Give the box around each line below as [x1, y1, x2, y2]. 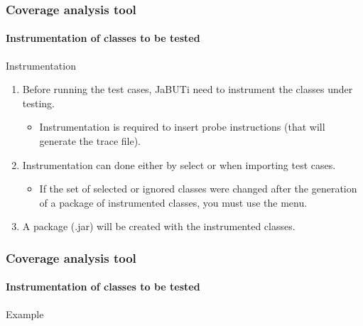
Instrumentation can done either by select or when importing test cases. [22, 157, 336, 172]
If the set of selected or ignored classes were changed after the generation [39, 181, 357, 196]
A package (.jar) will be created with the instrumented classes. [22, 219, 296, 234]
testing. [22, 95, 55, 110]
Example [6, 306, 44, 321]
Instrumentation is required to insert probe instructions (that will [39, 119, 325, 134]
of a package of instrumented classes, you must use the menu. [39, 195, 308, 210]
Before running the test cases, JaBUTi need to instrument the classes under [22, 82, 353, 97]
